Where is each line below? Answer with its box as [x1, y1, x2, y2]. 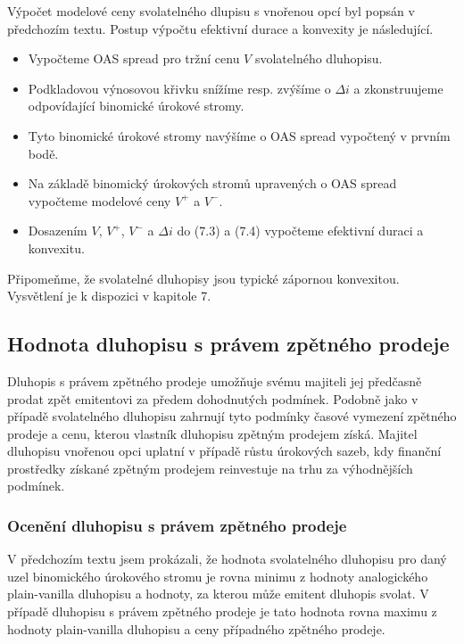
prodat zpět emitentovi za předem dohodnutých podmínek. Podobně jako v [7, 389, 418, 408]
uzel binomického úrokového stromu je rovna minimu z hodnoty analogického [7, 566, 428, 585]
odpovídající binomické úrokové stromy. [28, 96, 244, 115]
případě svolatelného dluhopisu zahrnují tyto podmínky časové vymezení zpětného [7, 407, 457, 425]
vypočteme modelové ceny [28, 191, 171, 210]
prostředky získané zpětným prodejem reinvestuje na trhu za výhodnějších [7, 458, 413, 477]
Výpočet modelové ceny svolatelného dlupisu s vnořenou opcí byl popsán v [7, 2, 415, 20]
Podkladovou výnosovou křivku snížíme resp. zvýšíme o [28, 78, 331, 97]
